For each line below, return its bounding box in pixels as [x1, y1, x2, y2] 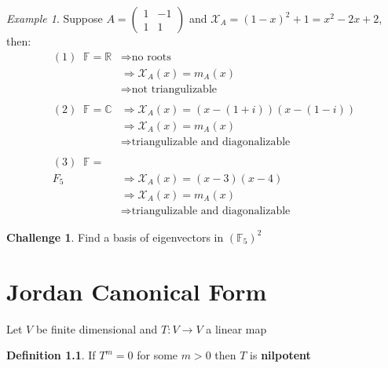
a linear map [206, 320, 267, 337]
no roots [131, 51, 171, 63]
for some [137, 347, 178, 363]
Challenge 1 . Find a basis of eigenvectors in [6, 228, 224, 245]
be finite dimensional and [35, 320, 158, 337]
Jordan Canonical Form [6, 275, 267, 307]
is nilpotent [250, 347, 311, 363]
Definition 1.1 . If [6, 347, 96, 363]
